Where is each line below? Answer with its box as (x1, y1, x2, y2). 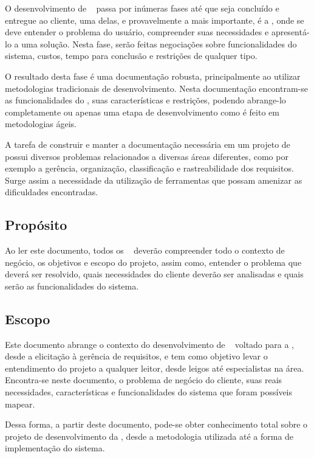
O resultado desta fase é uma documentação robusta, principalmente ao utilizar (5, 69, 301, 82)
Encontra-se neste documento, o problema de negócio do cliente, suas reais (5, 373, 282, 386)
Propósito (5, 215, 67, 234)
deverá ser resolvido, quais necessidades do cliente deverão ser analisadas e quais (5, 268, 304, 280)
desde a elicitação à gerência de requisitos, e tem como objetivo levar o (5, 350, 268, 363)
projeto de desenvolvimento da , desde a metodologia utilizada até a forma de (5, 429, 294, 442)
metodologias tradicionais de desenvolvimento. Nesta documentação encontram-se (5, 82, 308, 94)
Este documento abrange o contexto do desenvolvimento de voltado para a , (5, 338, 295, 350)
